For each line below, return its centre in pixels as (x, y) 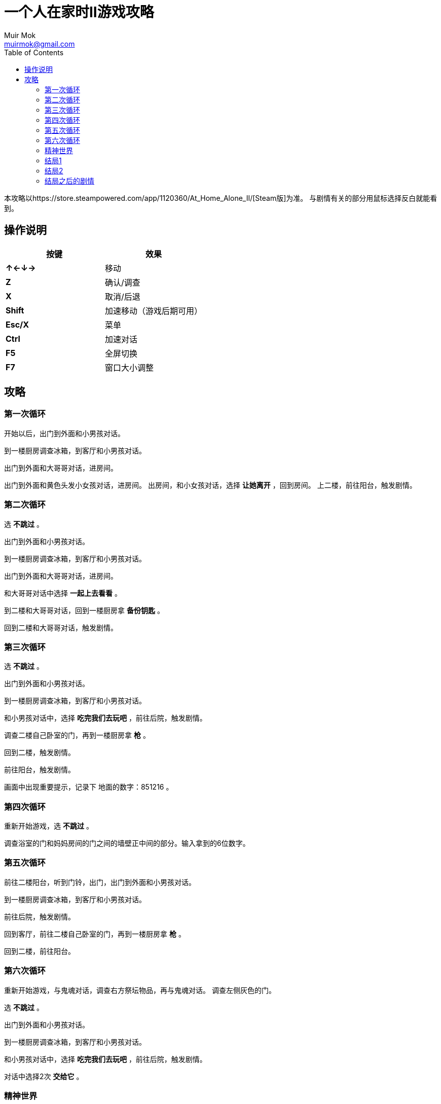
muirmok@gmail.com (40, 44)
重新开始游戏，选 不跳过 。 (49, 826)
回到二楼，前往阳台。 (40, 951)
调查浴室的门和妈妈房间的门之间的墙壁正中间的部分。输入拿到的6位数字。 (127, 843)
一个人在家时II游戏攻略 (79, 12)
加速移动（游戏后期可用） (154, 311)
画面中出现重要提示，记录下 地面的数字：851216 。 (89, 787)
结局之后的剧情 (69, 181)
